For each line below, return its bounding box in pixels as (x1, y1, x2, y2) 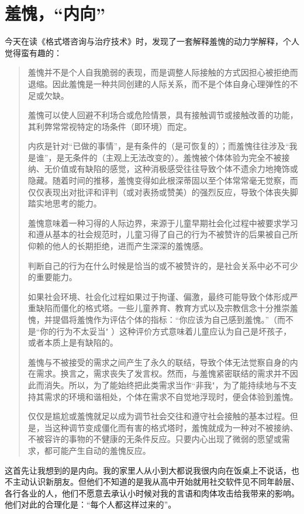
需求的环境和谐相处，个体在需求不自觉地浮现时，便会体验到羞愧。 (44, 390, 298, 402)
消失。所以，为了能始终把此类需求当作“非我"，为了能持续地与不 (44, 378, 289, 391)
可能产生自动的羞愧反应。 (52, 444, 151, 456)
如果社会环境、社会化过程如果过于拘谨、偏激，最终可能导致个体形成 (27, 290, 290, 302)
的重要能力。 (27, 271, 77, 283)
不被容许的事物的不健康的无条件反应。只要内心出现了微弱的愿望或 (27, 433, 282, 445)
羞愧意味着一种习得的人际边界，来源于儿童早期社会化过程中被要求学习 (27, 216, 298, 229)
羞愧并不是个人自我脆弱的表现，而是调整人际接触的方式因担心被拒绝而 (27, 66, 298, 78)
